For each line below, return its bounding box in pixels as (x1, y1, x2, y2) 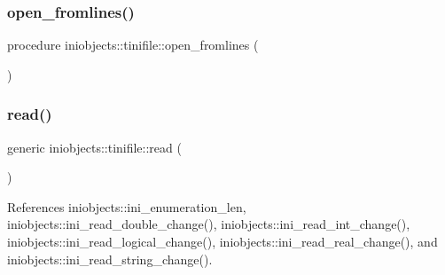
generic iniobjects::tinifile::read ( (7, 137, 182, 156)
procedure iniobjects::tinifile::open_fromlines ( (7, 35, 259, 54)
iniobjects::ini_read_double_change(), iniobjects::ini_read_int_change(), (7, 215, 410, 233)
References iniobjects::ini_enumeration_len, (7, 197, 246, 216)
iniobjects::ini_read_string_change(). (7, 249, 213, 268)
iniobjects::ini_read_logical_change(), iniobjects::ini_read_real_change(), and (7, 232, 438, 250)
